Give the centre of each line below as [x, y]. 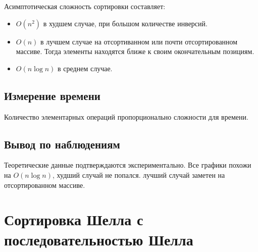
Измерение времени [52, 95]
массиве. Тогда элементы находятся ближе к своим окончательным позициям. [135, 51]
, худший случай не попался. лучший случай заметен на [139, 174]
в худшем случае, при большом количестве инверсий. [125, 23]
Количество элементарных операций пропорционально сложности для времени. [126, 116]
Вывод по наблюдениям [62, 144]
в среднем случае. [85, 68]
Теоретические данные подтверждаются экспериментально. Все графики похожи [128, 165]
